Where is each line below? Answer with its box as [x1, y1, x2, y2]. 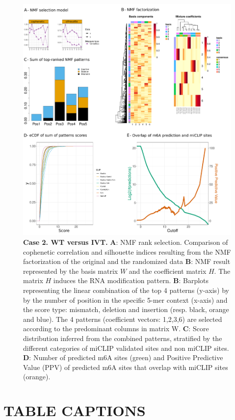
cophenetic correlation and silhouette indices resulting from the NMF [23, 246, 231, 257]
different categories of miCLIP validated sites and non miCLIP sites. [23, 342, 229, 353]
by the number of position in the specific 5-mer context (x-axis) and [23, 294, 228, 305]
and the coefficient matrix [129, 265, 207, 276]
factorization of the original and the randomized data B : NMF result [23, 256, 231, 266]
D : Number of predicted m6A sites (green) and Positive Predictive [23, 352, 223, 363]
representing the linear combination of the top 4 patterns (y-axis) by [23, 285, 230, 295]
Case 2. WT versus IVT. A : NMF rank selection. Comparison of [23, 237, 228, 247]
